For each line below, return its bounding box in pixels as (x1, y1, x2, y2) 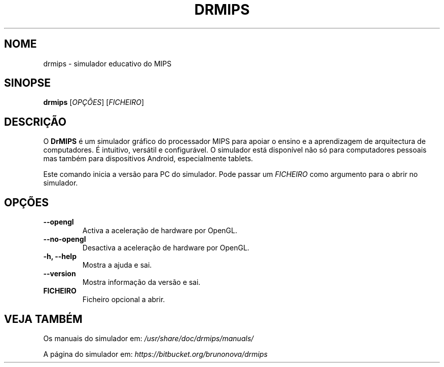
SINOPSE (4, 77, 51, 90)
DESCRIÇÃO (4, 115, 66, 128)
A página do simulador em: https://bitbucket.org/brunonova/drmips (43, 349, 268, 358)
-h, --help (43, 252, 77, 261)
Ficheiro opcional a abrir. (82, 295, 165, 304)
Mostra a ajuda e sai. (82, 261, 152, 270)
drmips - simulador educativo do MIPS (43, 59, 172, 68)
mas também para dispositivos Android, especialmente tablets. (43, 154, 253, 163)
